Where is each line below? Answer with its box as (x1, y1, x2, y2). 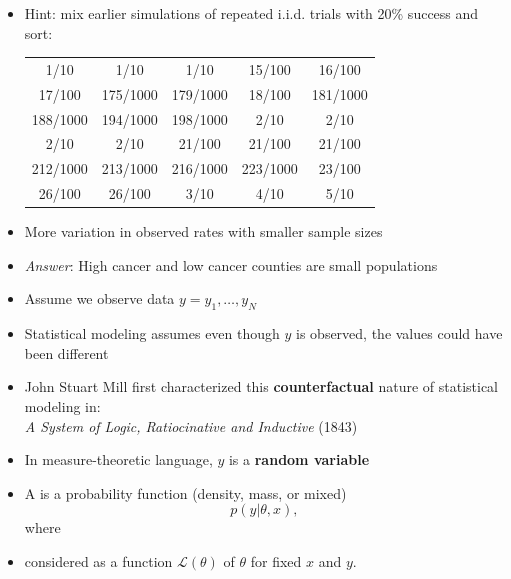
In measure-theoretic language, (24, 449, 213, 470)
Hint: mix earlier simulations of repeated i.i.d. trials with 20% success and (24, 3, 479, 23)
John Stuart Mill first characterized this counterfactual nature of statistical (24, 376, 498, 397)
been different (24, 342, 109, 363)
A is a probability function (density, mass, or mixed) (24, 482, 347, 503)
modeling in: (24, 396, 101, 417)
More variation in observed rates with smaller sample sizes (24, 221, 383, 242)
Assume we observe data (24, 288, 175, 309)
